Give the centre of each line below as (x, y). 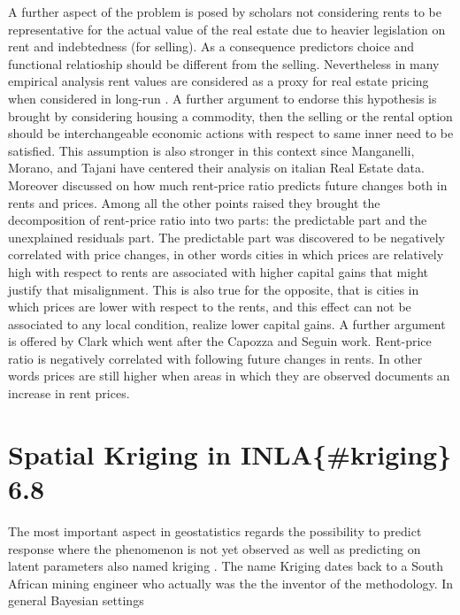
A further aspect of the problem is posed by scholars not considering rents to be (225, 12)
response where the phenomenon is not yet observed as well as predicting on (215, 548)
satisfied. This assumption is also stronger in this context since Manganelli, (211, 150)
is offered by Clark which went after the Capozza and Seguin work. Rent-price (220, 341)
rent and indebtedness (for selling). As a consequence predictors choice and (211, 46)
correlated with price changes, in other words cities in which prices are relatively (226, 254)
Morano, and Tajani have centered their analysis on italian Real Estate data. (216, 168)
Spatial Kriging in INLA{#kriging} (230, 454)
